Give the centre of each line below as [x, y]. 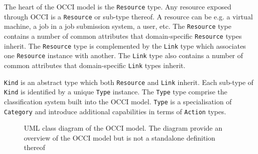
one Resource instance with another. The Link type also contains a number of [124, 55]
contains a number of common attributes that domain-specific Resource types [123, 36]
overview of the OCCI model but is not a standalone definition [120, 137]
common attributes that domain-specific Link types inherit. [95, 65]
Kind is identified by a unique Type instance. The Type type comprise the [116, 92]
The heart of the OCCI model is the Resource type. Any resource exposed [118, 6]
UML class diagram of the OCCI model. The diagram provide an [123, 128]
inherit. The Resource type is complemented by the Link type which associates [125, 45]
